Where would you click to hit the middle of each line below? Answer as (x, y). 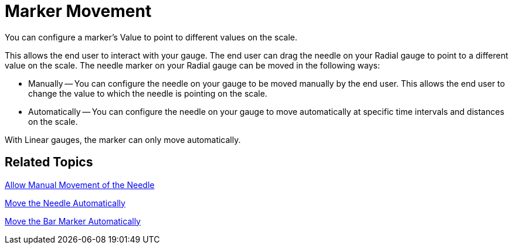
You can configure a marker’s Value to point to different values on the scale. (151, 37)
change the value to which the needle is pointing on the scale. (148, 93)
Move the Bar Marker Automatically (73, 221)
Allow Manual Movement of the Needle (80, 185)
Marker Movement (78, 11)
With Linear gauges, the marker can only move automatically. (123, 139)
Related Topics (49, 162)
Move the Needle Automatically (65, 203)
